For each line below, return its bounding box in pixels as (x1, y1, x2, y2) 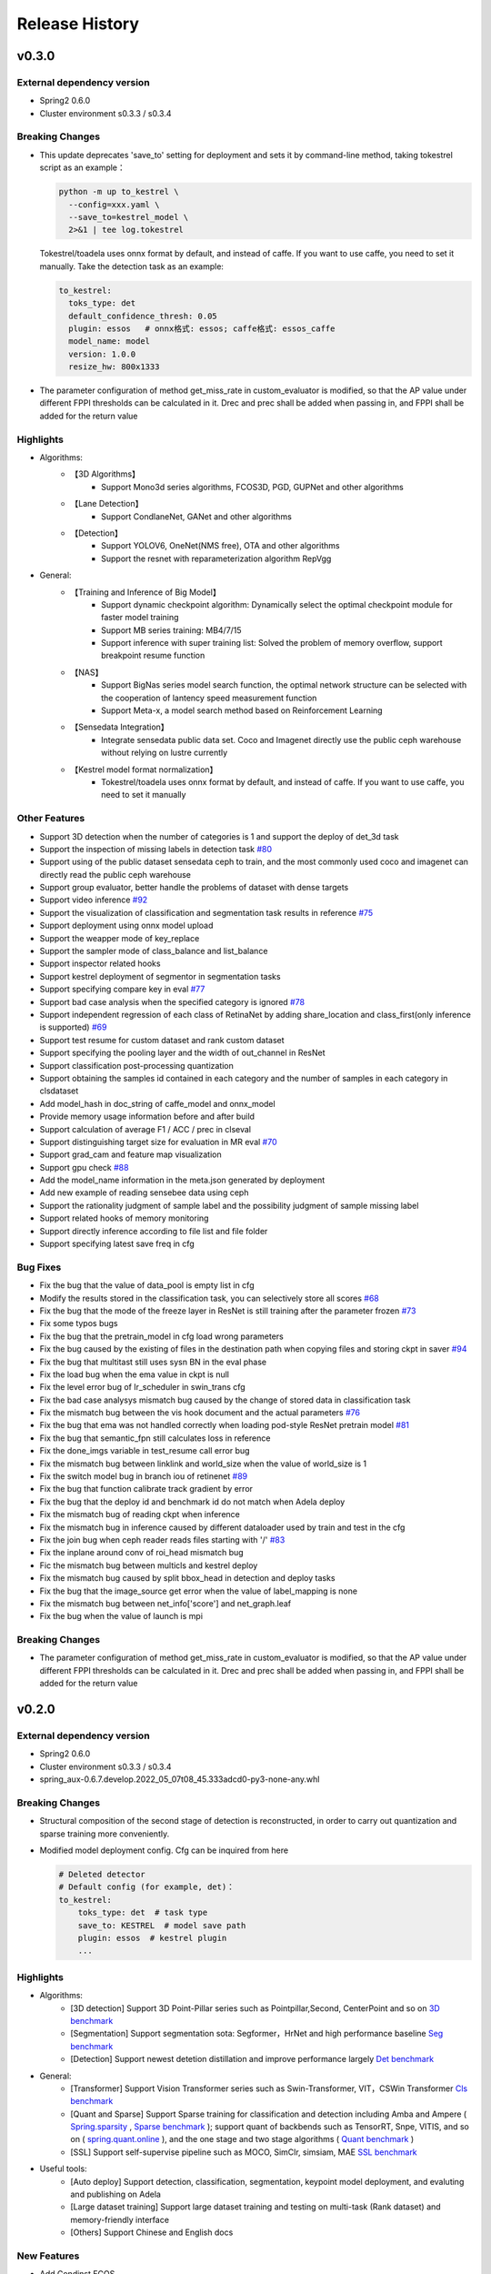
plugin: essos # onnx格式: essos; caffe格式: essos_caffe (68, 323, 336, 334)
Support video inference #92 (39, 894, 148, 905)
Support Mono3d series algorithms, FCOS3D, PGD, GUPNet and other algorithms (101, 481, 404, 492)
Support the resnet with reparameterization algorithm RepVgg (101, 553, 332, 564)
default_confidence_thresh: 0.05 (68, 310, 217, 321)
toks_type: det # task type (77, 1907, 208, 1918)
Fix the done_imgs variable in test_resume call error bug (39, 1445, 250, 1456)
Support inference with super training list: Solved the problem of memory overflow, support (101, 638, 443, 649)
